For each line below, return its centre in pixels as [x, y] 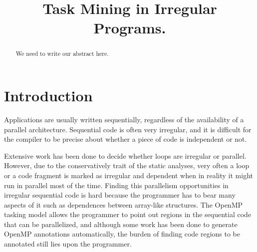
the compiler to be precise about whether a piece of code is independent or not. [126, 139]
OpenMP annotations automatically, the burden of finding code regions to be [122, 234]
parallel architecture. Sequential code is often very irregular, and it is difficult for [128, 129]
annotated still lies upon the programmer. [68, 244]
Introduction [48, 96]
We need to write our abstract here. [62, 54]
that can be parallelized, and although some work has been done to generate [121, 224]
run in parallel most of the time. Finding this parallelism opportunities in [116, 185]
